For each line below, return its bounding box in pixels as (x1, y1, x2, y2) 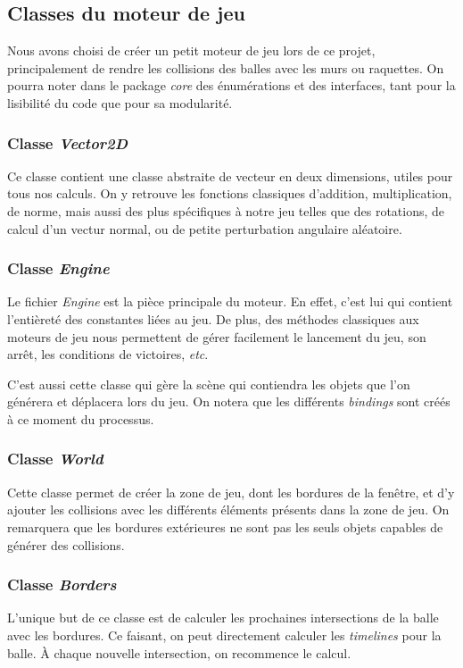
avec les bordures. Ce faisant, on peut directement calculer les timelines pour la (7, 625, 442, 644)
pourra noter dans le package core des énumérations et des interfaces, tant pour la (7, 76, 456, 95)
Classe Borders (7, 573, 117, 596)
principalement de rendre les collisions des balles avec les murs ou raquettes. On (7, 58, 444, 77)
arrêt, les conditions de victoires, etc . (7, 345, 209, 363)
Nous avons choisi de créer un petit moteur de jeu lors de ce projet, (7, 41, 376, 60)
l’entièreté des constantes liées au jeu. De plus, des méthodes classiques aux (7, 309, 419, 328)
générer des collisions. (7, 535, 125, 554)
